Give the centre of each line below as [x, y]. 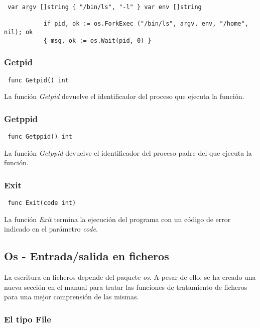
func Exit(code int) [42, 203]
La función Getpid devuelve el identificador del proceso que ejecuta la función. [124, 96]
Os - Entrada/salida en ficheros [87, 256]
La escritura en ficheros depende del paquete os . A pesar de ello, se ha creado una [130, 277]
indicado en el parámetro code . [51, 229]
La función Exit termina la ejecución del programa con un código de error [117, 219]
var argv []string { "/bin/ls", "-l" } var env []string [105, 7]
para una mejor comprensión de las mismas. [72, 297]
